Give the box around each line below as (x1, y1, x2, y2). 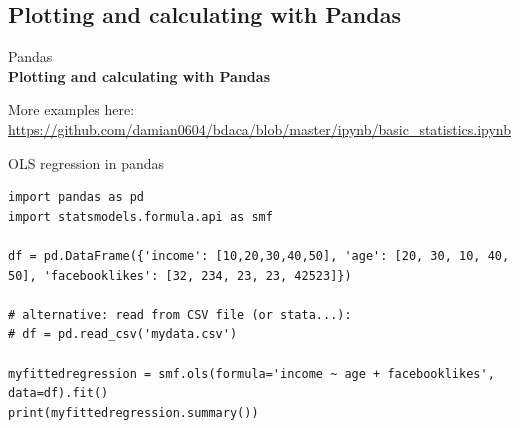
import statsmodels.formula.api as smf (8, 209, 273, 224)
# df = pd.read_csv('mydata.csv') (8, 327, 238, 342)
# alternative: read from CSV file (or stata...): (8, 307, 352, 322)
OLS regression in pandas (8, 152, 165, 173)
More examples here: (8, 99, 135, 120)
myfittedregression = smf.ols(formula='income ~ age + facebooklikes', (8, 366, 495, 381)
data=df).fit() (8, 386, 109, 401)
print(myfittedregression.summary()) (8, 405, 259, 420)
